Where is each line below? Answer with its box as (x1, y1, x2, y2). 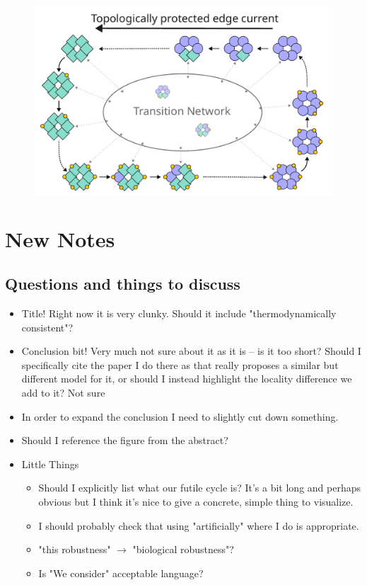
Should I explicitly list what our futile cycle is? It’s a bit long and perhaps (38, 480, 361, 495)
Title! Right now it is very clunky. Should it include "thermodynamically (21, 306, 337, 320)
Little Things (21, 456, 79, 471)
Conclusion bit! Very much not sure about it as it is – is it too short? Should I (21, 343, 361, 358)
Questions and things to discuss (5, 273, 240, 295)
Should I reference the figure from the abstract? (21, 433, 228, 448)
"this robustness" (38, 542, 111, 557)
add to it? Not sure (21, 385, 105, 399)
